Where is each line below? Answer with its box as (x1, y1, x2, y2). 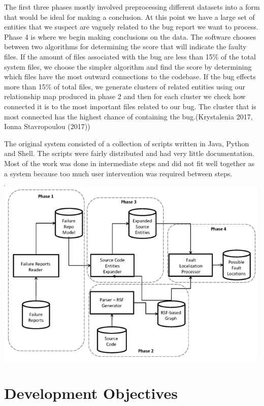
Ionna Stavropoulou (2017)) (4, 121, 90, 132)
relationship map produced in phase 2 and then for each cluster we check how (4, 91, 246, 102)
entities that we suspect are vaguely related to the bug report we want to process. (4, 21, 258, 32)
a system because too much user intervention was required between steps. (4, 168, 233, 178)
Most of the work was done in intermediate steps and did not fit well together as (4, 158, 255, 168)
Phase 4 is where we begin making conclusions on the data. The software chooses (4, 31, 256, 42)
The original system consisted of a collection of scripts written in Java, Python (4, 138, 249, 148)
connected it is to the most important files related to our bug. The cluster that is (4, 101, 256, 111)
